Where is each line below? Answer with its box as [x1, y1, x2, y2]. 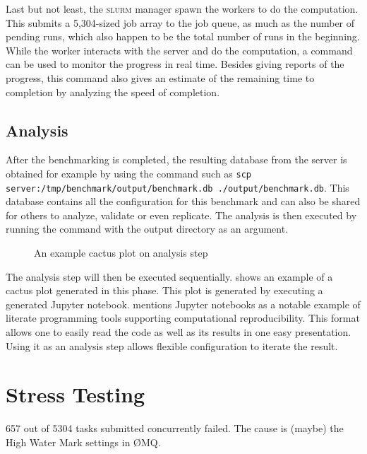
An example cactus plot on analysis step [34, 245, 208, 260]
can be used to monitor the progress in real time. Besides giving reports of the [6, 57, 344, 71]
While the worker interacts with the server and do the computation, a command [6, 42, 353, 57]
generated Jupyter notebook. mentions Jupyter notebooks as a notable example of [6, 296, 361, 311]
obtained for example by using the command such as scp [6, 165, 252, 180]
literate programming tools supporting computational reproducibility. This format [6, 310, 360, 325]
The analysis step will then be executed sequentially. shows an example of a [6, 269, 333, 284]
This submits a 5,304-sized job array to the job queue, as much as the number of [6, 15, 355, 30]
